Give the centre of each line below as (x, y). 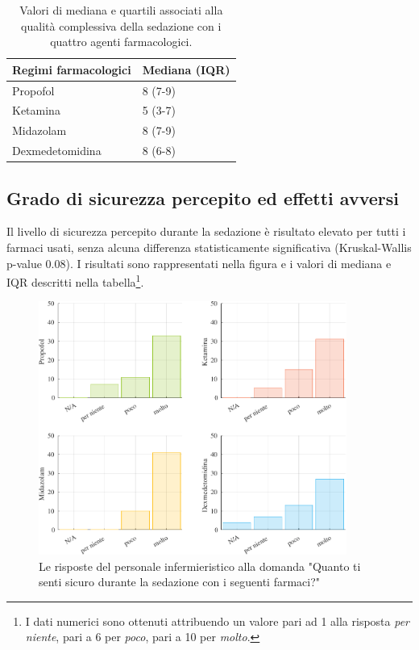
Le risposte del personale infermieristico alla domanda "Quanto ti (200, 566)
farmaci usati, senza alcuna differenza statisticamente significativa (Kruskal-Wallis (209, 247)
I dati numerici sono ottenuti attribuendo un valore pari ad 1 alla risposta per (217, 621)
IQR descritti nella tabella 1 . (75, 281)
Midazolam (39, 130)
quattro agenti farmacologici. (121, 42)
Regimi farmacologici (72, 69)
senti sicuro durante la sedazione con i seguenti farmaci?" (180, 582)
